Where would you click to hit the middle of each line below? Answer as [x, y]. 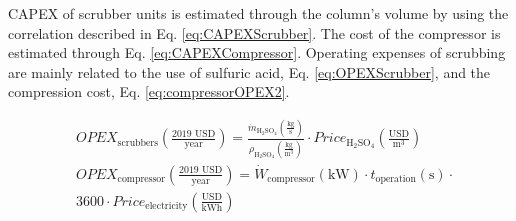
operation [395, 179]
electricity [166, 206]
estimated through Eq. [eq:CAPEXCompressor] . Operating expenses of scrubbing [257, 52]
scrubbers [138, 142]
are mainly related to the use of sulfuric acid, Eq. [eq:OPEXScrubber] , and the [249, 71]
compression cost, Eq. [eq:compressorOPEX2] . [149, 91]
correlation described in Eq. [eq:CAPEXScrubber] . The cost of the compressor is [254, 32]
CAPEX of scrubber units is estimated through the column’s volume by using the [258, 13]
